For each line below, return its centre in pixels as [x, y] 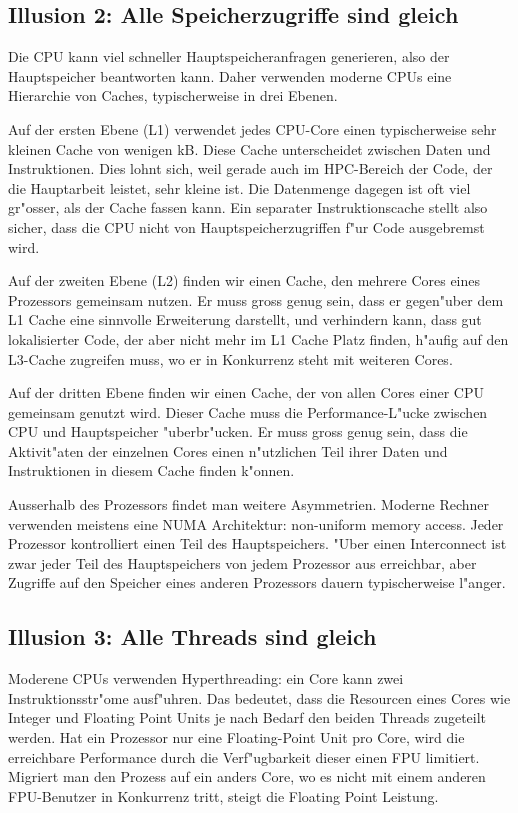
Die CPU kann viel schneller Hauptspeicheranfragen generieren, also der [229, 56]
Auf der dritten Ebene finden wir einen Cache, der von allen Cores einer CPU [246, 392]
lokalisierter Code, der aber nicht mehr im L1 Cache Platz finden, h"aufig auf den [258, 338]
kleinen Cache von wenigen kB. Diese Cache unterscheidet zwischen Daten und [249, 148]
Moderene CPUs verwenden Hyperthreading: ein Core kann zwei [206, 678]
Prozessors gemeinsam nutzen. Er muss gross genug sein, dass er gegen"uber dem [256, 299]
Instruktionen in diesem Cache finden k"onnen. [151, 470]
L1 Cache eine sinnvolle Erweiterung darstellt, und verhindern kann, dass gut [245, 319]
